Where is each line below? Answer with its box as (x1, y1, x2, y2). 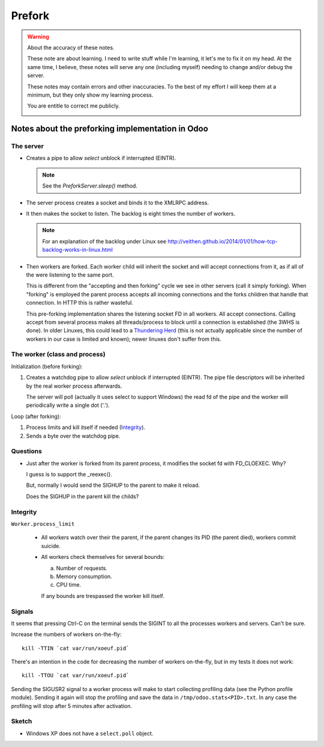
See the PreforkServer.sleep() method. (42, 182, 138, 189)
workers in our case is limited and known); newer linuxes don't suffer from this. (26, 335, 221, 343)
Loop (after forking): (11, 412, 61, 420)
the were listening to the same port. (26, 271, 114, 278)
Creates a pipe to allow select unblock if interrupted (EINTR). (26, 154, 176, 162)
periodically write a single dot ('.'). (26, 401, 110, 409)
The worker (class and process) (11, 350, 106, 359)
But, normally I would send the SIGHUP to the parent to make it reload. (26, 481, 200, 489)
